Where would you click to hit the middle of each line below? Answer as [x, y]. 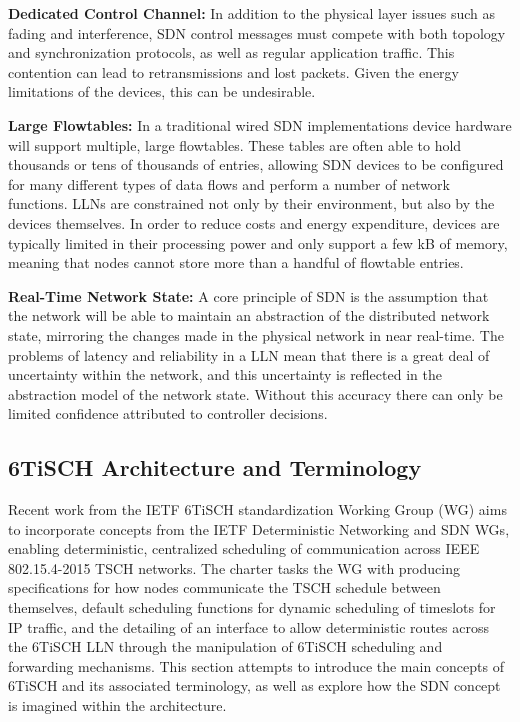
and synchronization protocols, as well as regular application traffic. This [231, 52]
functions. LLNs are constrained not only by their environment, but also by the [251, 203]
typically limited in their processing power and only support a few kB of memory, [258, 242]
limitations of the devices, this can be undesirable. [162, 91]
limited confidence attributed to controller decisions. [168, 413]
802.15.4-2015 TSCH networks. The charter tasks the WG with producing [234, 567]
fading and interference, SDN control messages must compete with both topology [257, 32]
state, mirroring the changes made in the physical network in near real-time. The [256, 334]
